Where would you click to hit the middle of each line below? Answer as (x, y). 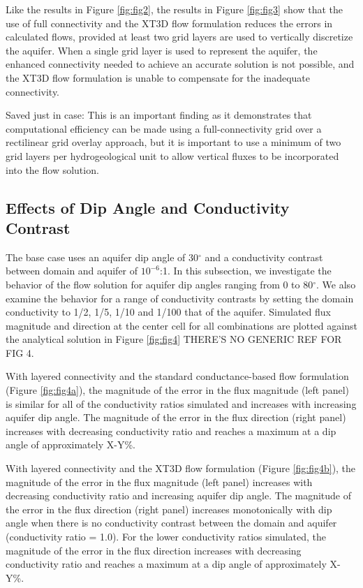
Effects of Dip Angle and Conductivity (148, 207)
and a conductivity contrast (264, 257)
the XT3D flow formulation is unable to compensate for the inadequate (158, 77)
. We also (336, 284)
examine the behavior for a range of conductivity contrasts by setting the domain (180, 298)
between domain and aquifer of (72, 271)
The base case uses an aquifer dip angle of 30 (102, 257)
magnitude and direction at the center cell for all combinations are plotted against (181, 325)
